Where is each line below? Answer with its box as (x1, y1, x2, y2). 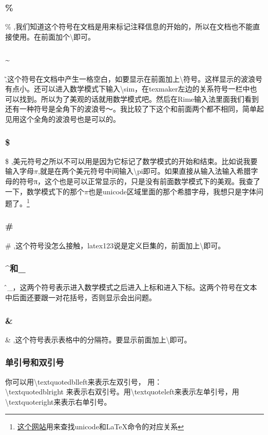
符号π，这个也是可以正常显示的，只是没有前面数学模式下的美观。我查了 (19, 176, 261, 186)
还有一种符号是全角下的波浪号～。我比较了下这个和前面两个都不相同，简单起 (5, 103, 264, 114)
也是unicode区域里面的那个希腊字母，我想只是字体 (88, 186, 257, 196)
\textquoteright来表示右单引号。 (5, 396, 111, 407)
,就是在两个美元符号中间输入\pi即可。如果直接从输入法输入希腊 (37, 166, 251, 176)
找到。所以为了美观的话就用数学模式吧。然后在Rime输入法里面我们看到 (19, 93, 259, 104)
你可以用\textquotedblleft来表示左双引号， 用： (5, 376, 162, 387)
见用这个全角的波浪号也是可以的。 (5, 114, 120, 124)
